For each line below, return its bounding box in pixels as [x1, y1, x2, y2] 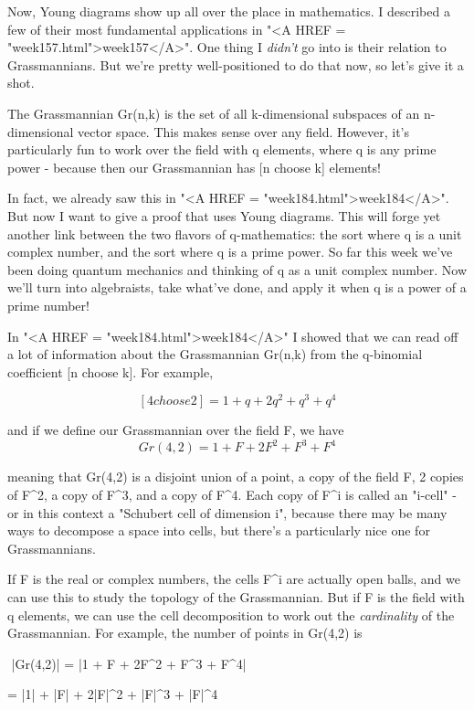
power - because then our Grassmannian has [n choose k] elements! [7, 157, 381, 176]
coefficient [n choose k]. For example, [7, 362, 214, 381]
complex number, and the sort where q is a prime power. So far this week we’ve [7, 242, 453, 261]
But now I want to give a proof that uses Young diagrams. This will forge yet [7, 206, 441, 225]
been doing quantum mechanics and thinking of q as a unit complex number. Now [7, 260, 468, 279]
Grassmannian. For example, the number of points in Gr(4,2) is [7, 623, 363, 642]
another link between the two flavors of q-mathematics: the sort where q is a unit [7, 224, 462, 243]
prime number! [7, 295, 90, 314]
